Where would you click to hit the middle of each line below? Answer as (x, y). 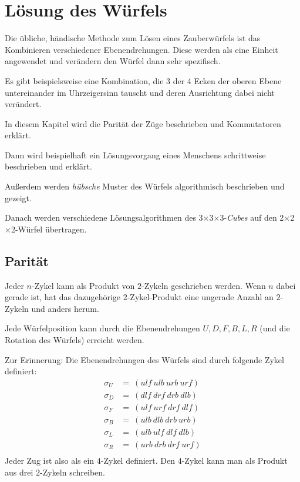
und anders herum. (65, 308)
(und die (275, 328)
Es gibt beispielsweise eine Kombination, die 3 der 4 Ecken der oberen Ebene (143, 80)
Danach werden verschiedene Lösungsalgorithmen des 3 (104, 217)
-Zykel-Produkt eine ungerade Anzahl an (200, 297)
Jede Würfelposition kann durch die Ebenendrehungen (102, 328)
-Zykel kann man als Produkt (235, 461)
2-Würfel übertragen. (49, 229)
